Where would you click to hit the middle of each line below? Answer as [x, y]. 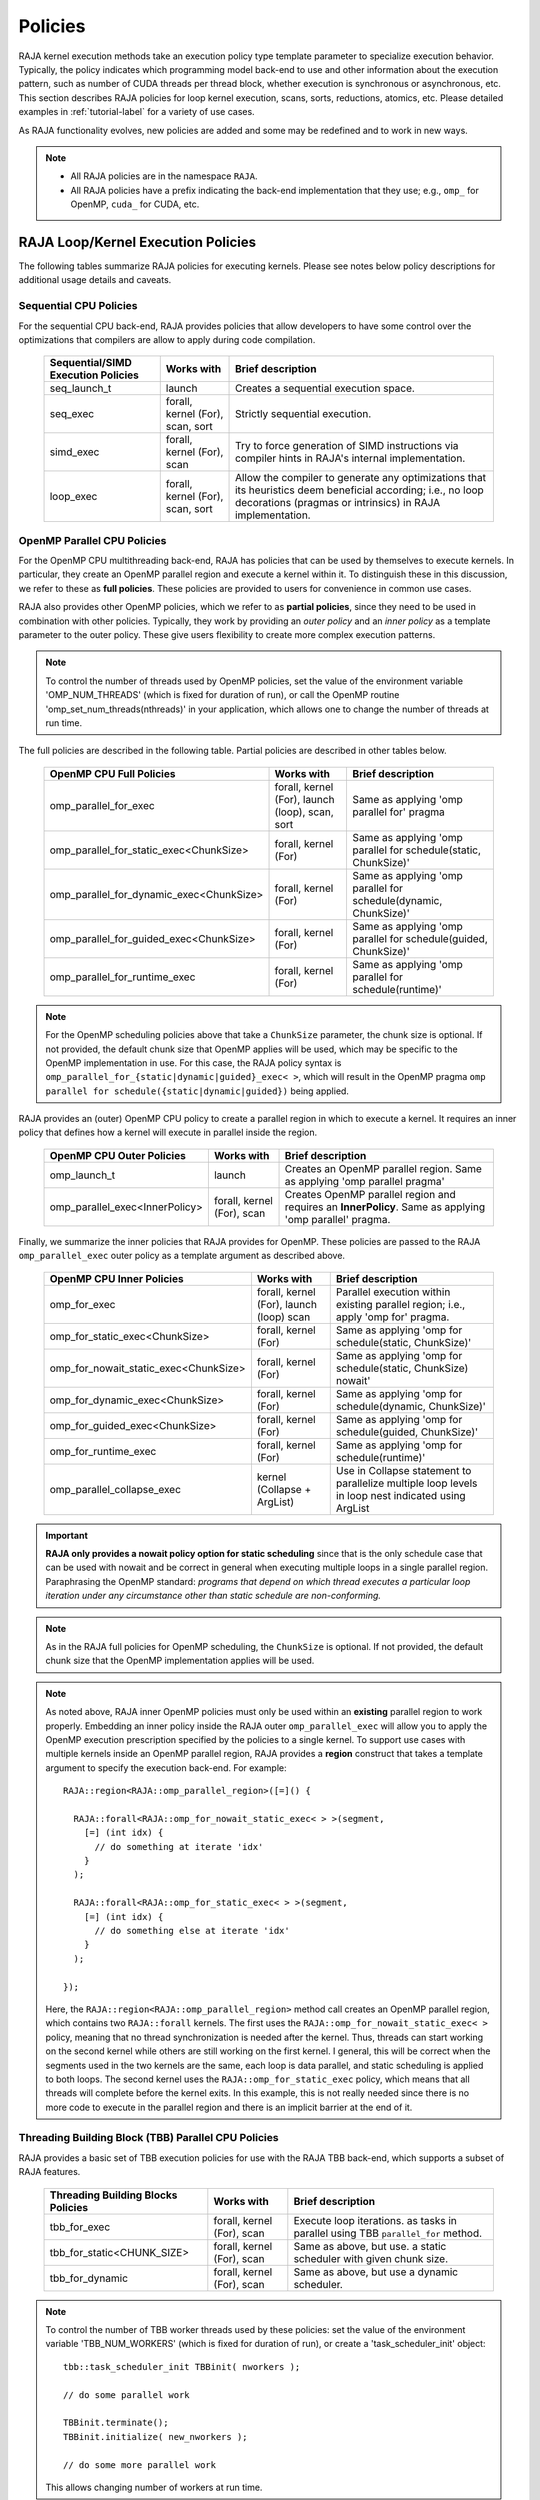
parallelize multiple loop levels [406, 1483]
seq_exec [72, 414]
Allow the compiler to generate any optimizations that [361, 478]
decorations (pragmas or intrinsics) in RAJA [338, 503]
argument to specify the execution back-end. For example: [166, 1767]
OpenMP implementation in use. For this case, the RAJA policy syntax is [193, 1062]
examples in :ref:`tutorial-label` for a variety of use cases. [136, 112]
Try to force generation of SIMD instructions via [347, 446]
